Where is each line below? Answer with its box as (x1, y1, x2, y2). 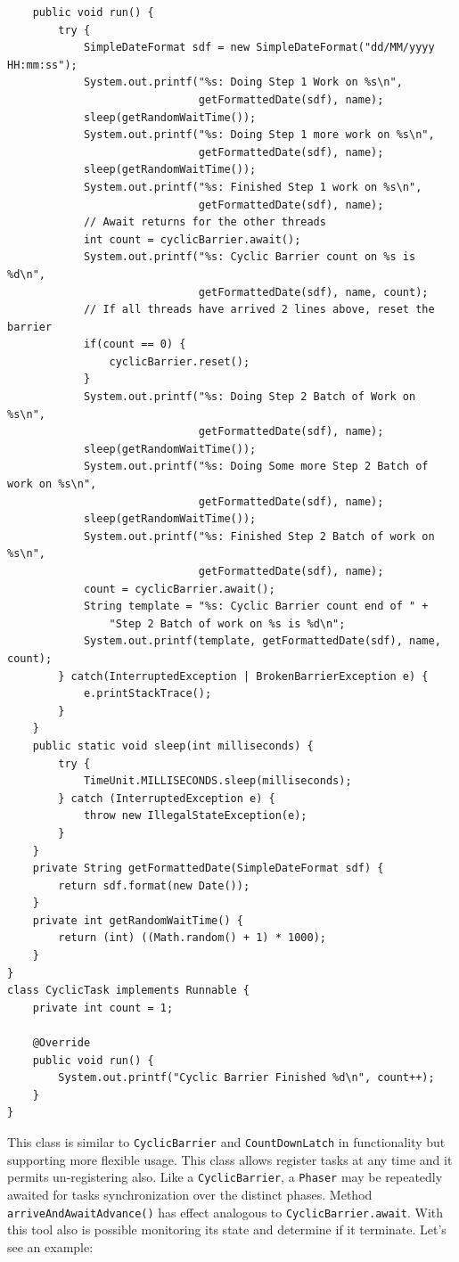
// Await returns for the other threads (83, 216, 326, 229)
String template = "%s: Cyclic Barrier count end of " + (83, 600, 429, 613)
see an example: (7, 1237, 94, 1256)
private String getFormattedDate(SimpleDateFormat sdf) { (32, 862, 384, 875)
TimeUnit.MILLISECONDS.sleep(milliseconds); (83, 774, 352, 788)
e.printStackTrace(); (83, 687, 212, 701)
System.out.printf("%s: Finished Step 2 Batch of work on (83, 529, 435, 543)
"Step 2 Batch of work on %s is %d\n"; (109, 617, 346, 630)
